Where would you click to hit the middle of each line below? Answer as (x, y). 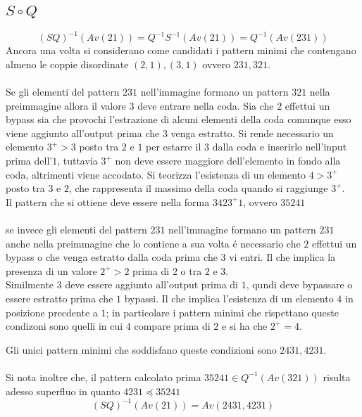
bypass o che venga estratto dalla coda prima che (112, 257)
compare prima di (172, 326)
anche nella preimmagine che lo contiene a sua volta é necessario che (153, 243)
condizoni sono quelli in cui (64, 326)
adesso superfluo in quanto (63, 391)
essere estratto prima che (60, 298)
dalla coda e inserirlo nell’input (280, 147)
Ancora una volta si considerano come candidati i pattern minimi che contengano (181, 50)
